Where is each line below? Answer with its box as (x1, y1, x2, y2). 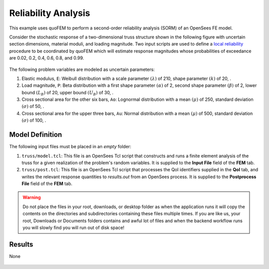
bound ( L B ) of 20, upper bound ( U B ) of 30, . (21, 89, 114, 97)
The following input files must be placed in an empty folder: (9, 144, 132, 150)
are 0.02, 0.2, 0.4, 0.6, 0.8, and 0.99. (9, 55, 84, 61)
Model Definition (9, 130, 62, 139)
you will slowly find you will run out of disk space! (22, 225, 125, 231)
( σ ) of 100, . (21, 117, 46, 123)
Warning (22, 195, 41, 201)
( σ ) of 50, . (21, 103, 44, 109)
